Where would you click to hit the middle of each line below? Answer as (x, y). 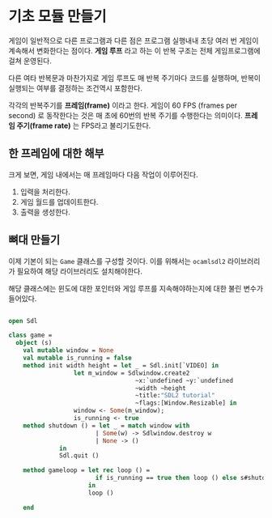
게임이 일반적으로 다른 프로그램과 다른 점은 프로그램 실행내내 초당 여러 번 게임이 (134, 40)
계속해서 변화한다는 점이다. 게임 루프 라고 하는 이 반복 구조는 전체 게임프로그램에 (134, 50)
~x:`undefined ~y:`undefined (184, 380)
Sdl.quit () (79, 456)
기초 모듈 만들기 (57, 17)
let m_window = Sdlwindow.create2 (132, 373)
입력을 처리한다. (45, 192)
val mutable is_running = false (77, 358)
